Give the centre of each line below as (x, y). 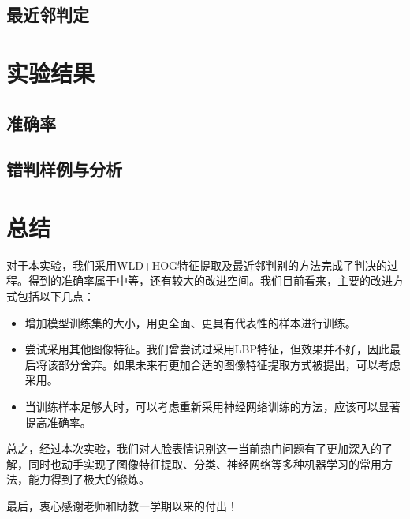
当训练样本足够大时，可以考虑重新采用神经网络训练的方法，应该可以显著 (212, 406)
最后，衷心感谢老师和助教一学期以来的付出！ (122, 505)
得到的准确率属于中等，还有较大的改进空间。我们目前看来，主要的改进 (210, 280)
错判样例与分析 (64, 169)
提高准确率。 (58, 422)
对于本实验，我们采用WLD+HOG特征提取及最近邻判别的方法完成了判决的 (197, 265)
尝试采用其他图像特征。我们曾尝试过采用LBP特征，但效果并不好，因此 (207, 349)
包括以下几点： (56, 296)
